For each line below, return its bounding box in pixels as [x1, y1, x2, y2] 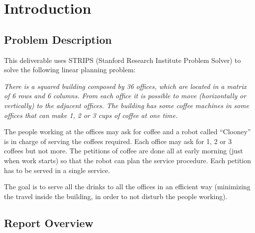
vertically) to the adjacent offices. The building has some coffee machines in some [4, 100, 249, 110]
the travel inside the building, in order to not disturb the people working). [4, 191, 227, 201]
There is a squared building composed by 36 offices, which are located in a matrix [4, 81, 247, 91]
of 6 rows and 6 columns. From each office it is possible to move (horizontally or [4, 90, 246, 101]
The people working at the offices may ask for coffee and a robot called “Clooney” [4, 126, 251, 137]
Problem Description [4, 31, 112, 47]
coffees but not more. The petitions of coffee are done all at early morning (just [4, 146, 243, 156]
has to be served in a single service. [4, 165, 110, 175]
